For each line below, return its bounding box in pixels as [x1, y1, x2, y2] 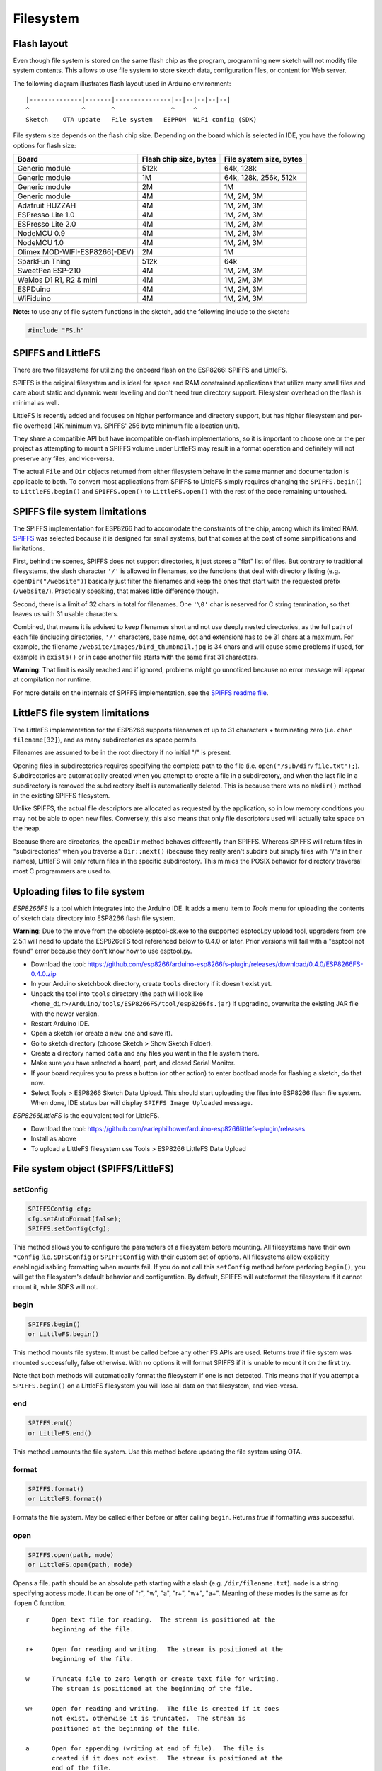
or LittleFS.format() [28, 1495, 103, 1503]
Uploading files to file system [13, 885, 145, 898]
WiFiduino [17, 294, 51, 304]
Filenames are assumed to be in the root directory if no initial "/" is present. [13, 748, 232, 757]
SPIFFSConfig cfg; [28, 1205, 92, 1213]
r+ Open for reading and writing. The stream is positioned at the [25, 1645, 283, 1653]
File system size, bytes [224, 154, 303, 164]
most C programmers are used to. [13, 866, 112, 875]
